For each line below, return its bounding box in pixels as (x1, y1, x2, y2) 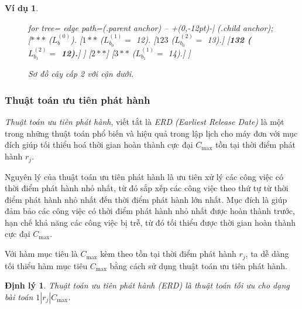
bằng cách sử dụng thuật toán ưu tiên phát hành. (109, 259, 287, 271)
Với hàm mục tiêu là (5, 247, 78, 260)
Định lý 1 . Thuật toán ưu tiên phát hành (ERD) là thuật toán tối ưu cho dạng (5, 279, 290, 291)
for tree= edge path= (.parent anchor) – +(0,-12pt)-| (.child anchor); (28, 21, 273, 33)
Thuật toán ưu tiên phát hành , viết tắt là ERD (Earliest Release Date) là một (5, 116, 284, 128)
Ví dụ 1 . (5, 2, 39, 13)
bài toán (5, 290, 33, 303)
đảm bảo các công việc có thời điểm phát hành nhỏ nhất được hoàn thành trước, (5, 205, 295, 217)
